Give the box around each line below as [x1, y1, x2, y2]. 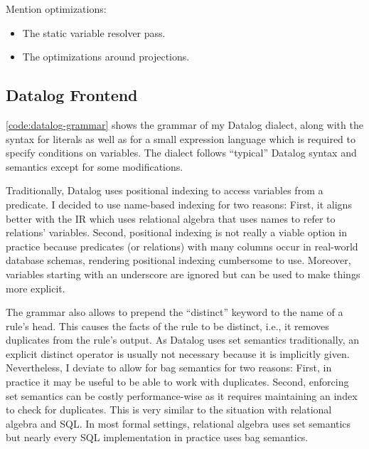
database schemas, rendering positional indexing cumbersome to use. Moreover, [6, 253, 351, 268]
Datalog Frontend [6, 84, 138, 106]
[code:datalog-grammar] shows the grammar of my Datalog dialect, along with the [6, 117, 363, 132]
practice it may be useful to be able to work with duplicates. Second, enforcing [6, 374, 349, 389]
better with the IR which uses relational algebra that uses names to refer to [6, 211, 336, 226]
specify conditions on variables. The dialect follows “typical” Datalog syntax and [6, 145, 357, 160]
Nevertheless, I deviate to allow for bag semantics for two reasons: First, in [6, 360, 332, 375]
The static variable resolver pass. [22, 25, 166, 40]
